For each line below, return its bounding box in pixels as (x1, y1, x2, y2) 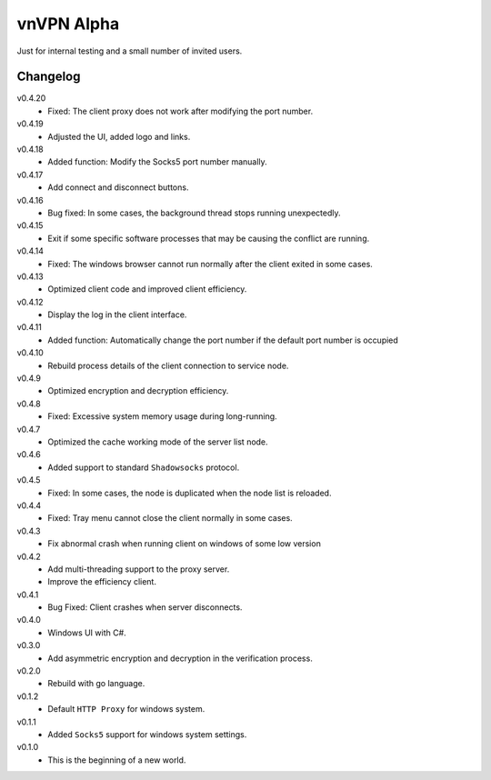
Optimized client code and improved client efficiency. (47, 284, 247, 295)
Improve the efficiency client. (47, 576, 156, 587)
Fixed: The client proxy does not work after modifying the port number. (47, 105, 314, 116)
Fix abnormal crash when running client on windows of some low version (47, 538, 322, 549)
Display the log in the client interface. (47, 309, 187, 320)
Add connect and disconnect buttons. (47, 182, 189, 193)
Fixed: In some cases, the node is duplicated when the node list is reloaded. (47, 487, 332, 498)
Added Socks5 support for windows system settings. (47, 728, 247, 740)
